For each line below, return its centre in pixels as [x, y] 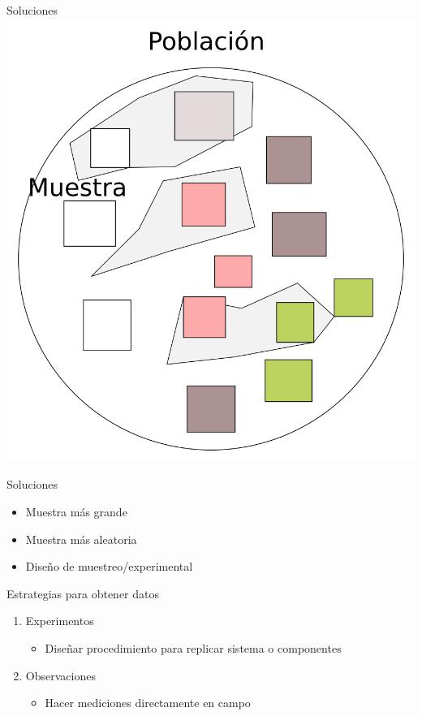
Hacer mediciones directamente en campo [148, 703]
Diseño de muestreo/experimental [109, 566]
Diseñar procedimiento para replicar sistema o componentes [193, 647]
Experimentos [60, 621]
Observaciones [60, 675]
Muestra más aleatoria [81, 539]
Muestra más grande [76, 512]
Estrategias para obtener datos [83, 593]
